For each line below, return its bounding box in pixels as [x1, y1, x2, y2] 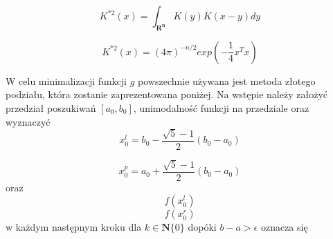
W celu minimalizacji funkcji [6, 73, 127, 88]
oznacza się [260, 220, 308, 234]
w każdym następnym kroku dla [6, 220, 142, 234]
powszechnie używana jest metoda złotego [138, 73, 316, 88]
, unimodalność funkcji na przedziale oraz [133, 100, 309, 115]
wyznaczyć [6, 114, 51, 128]
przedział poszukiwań [6, 100, 96, 115]
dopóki [188, 220, 217, 234]
